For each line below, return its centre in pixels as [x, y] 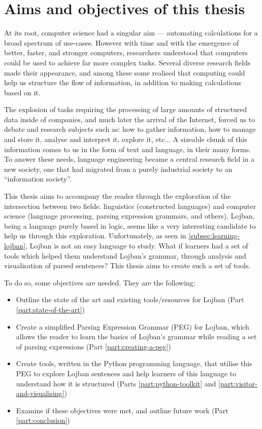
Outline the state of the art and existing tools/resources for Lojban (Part [130, 299]
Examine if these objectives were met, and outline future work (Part [122, 410]
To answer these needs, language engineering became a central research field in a [129, 159]
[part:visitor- [238, 383]
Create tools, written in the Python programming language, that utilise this [134, 363]
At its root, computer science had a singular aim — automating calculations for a [131, 33]
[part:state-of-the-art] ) [50, 309]
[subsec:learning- [214, 236]
